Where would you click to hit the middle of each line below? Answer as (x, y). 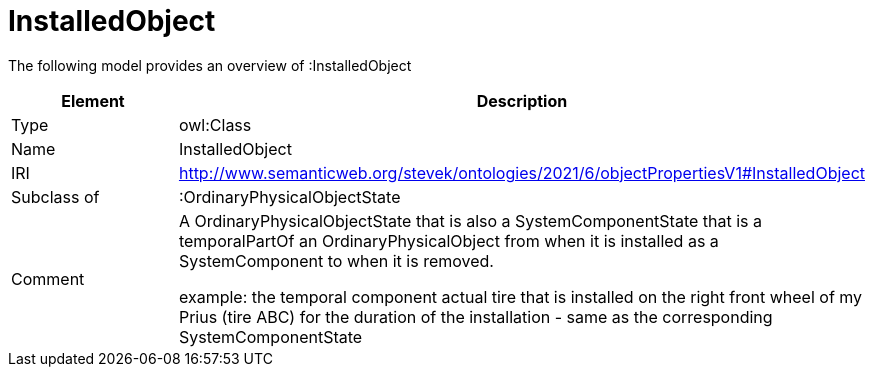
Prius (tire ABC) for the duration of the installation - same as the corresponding (475, 316)
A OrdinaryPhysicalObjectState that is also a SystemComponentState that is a (470, 220)
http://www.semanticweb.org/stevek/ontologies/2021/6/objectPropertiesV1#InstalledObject (521, 172)
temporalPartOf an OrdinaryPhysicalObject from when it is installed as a (448, 240)
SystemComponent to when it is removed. (336, 260)
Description (522, 100)
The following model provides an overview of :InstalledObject (210, 65)
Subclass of (55, 196)
